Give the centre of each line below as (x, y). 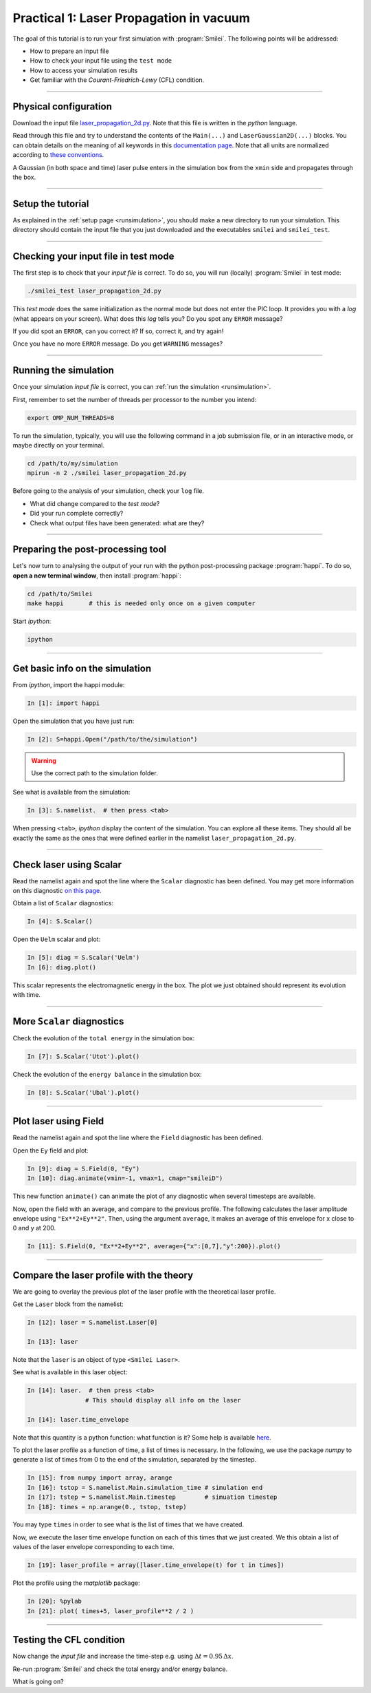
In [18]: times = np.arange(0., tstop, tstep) (107, 1507)
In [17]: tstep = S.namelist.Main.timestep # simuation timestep (152, 1497)
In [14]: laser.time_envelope (78, 1419)
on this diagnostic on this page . (57, 891)
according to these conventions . (58, 155)
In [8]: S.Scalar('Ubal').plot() (83, 1092)
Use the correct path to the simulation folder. (94, 773)
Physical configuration (63, 106)
